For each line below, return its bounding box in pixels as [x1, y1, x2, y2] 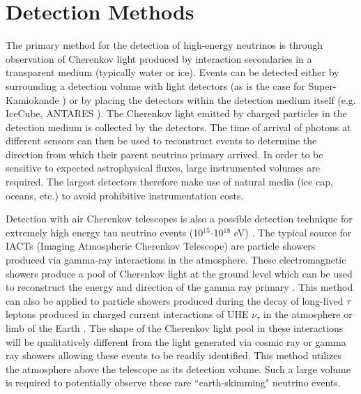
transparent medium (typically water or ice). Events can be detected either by [6, 65, 339, 79]
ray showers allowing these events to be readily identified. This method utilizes [6, 348, 341, 363]
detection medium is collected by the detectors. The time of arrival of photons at [6, 119, 351, 134]
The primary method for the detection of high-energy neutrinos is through [6, 38, 323, 52]
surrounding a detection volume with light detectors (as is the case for [6, 78, 305, 93]
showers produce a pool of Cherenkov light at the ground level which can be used [6, 266, 353, 280]
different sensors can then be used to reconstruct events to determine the [6, 133, 317, 148]
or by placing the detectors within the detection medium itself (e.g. [69, 92, 356, 107]
